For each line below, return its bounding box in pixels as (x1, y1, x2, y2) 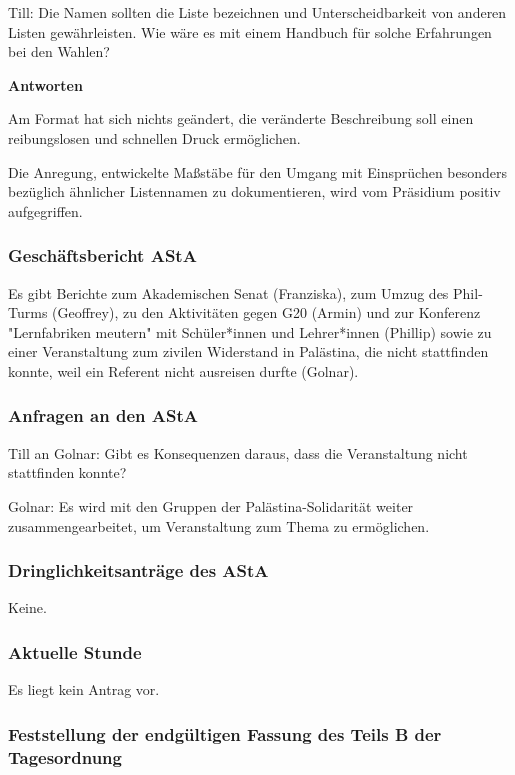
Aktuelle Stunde (8, 639, 142, 664)
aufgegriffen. (8, 200, 83, 221)
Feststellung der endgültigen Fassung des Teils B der (8, 721, 442, 746)
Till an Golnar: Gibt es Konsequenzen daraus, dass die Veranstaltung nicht (8, 442, 468, 463)
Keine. (8, 597, 47, 618)
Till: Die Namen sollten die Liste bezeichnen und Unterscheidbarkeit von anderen (8, 2, 507, 22)
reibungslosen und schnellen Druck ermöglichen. (8, 127, 301, 148)
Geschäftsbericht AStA (8, 243, 197, 268)
